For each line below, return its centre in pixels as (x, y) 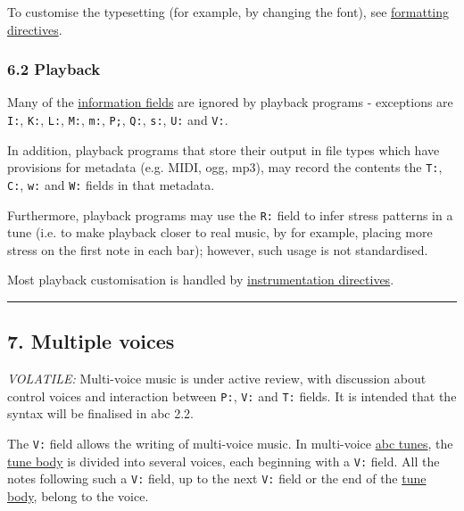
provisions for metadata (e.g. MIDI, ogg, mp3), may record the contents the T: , (225, 167)
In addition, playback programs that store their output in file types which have (224, 149)
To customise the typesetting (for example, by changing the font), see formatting (228, 12)
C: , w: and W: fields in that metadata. (111, 184)
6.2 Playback (54, 69)
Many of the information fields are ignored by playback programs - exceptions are (230, 102)
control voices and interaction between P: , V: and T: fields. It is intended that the (232, 396)
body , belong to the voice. (78, 496)
